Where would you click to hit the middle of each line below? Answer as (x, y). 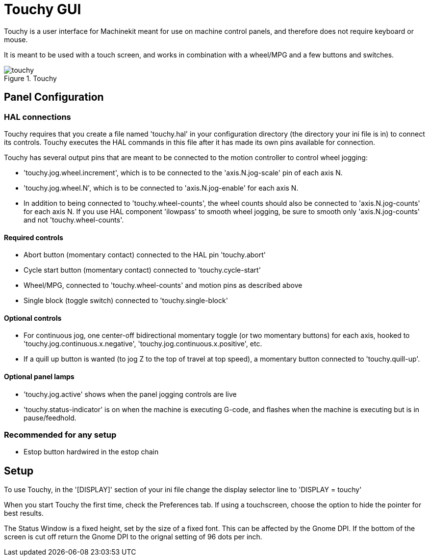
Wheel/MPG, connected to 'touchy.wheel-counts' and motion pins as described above (163, 285)
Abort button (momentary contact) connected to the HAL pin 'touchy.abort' (145, 255)
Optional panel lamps (39, 377)
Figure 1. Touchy (30, 78)
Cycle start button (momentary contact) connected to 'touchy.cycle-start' (142, 270)
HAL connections (38, 117)
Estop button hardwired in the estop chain (91, 452)
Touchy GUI (43, 9)
